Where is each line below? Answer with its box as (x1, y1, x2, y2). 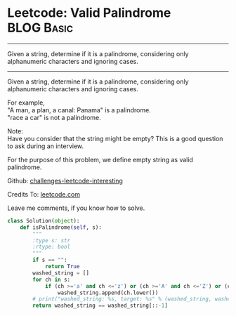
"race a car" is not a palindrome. (7, 113, 102, 121)
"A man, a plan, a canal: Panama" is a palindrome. (7, 105, 151, 114)
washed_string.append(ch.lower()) (57, 289, 159, 296)
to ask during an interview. (7, 142, 84, 150)
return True (44, 263, 80, 270)
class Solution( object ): (7, 217, 80, 224)
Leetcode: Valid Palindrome (7, 5, 171, 21)
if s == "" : (32, 256, 68, 264)
